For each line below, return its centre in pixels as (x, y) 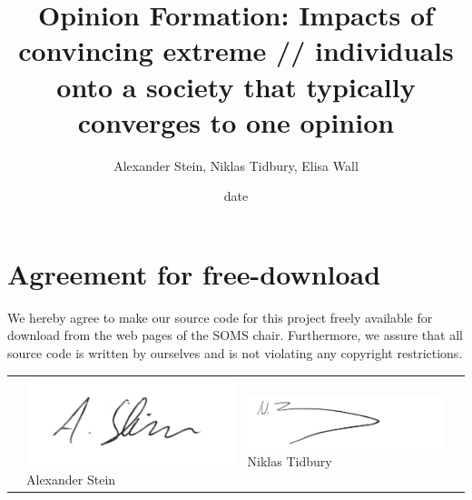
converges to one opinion (236, 121)
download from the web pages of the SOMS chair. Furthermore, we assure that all (235, 335)
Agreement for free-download (194, 273)
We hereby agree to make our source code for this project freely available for (220, 317)
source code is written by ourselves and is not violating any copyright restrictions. (235, 353)
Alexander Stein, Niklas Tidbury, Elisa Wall (236, 165)
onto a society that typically (236, 86)
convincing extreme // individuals (236, 50)
